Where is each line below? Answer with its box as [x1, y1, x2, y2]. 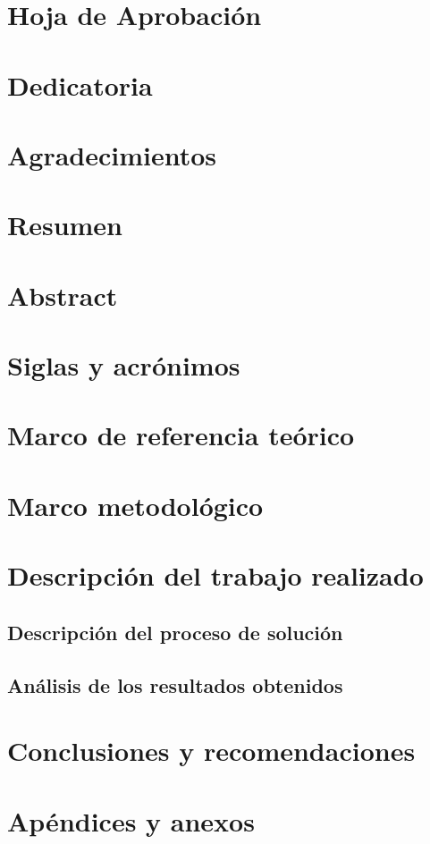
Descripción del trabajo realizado [7, 557, 424, 594]
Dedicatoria [7, 66, 153, 103]
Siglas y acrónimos [7, 347, 240, 384]
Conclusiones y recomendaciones [7, 732, 416, 769]
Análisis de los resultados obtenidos [7, 671, 343, 698]
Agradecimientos [7, 136, 217, 173]
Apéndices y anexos [7, 802, 255, 839]
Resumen [7, 207, 122, 243]
